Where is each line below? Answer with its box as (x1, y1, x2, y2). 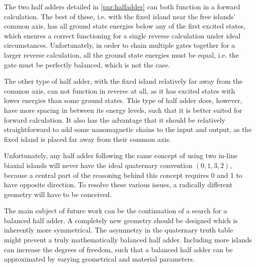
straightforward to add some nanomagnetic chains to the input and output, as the (4, 124, 252, 134)
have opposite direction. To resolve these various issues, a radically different (4, 179, 233, 190)
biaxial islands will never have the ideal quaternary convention (4, 160, 193, 170)
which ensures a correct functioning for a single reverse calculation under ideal (4, 30, 241, 40)
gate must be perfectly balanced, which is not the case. (4, 59, 170, 69)
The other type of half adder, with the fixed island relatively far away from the (4, 76, 243, 86)
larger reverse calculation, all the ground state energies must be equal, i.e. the (4, 49, 239, 60)
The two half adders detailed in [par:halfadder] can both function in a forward (4, 1, 240, 11)
